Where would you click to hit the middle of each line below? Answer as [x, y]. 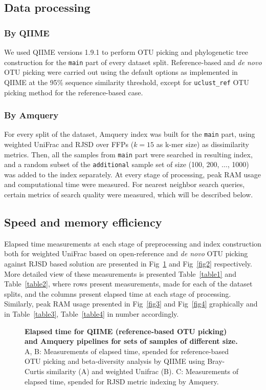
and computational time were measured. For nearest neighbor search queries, [125, 184]
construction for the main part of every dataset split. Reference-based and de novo [133, 62]
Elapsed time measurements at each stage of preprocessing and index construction [133, 243]
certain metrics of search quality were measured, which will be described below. [129, 194]
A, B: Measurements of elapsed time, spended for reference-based [127, 351]
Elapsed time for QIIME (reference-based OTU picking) [126, 331]
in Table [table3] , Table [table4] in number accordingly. [92, 314]
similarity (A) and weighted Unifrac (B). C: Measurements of [142, 371]
